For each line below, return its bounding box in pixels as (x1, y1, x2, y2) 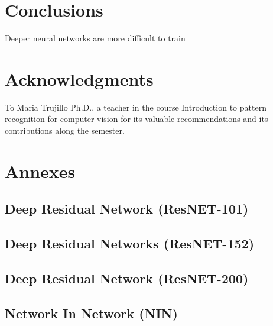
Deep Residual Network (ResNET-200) (5, 269, 249, 287)
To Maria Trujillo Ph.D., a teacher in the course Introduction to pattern (5, 101, 266, 113)
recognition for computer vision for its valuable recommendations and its (5, 112, 268, 125)
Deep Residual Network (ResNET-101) (5, 199, 249, 218)
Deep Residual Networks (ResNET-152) (5, 234, 255, 253)
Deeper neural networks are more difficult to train (5, 32, 186, 44)
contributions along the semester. (5, 124, 125, 137)
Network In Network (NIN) (5, 304, 178, 322)
